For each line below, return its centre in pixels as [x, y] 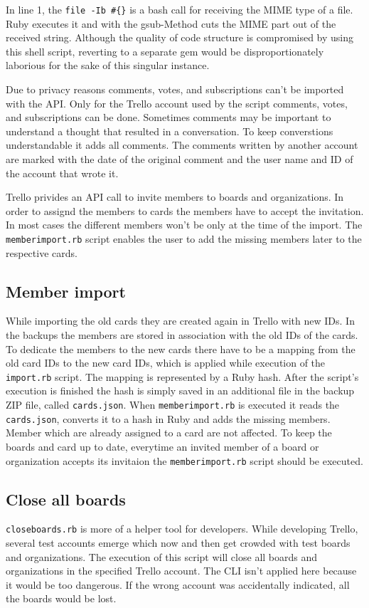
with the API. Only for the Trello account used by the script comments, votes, [177, 103]
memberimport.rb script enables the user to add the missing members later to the [184, 238]
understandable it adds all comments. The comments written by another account [182, 145]
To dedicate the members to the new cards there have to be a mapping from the [181, 348]
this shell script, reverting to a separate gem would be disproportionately [165, 51]
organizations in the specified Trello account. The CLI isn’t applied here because [181, 571]
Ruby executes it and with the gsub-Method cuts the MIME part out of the [171, 23]
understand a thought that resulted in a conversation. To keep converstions [170, 131]
